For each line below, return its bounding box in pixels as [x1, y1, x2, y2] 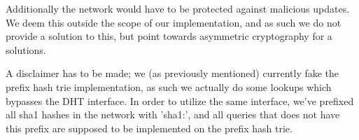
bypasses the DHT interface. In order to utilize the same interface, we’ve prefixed [6, 93, 354, 108]
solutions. [6, 42, 46, 57]
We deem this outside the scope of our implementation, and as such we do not [6, 15, 342, 29]
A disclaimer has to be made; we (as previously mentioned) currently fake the [6, 66, 339, 80]
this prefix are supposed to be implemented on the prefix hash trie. [6, 120, 293, 135]
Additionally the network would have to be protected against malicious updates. [6, 1, 350, 15]
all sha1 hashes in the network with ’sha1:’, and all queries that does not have [6, 107, 340, 122]
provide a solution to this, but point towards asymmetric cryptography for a [6, 29, 332, 43]
